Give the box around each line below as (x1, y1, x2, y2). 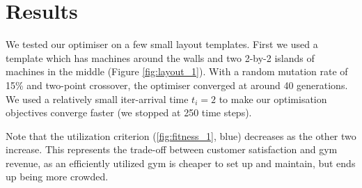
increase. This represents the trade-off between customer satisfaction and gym (6, 142, 338, 157)
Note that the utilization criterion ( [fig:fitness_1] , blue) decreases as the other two (6, 128, 356, 143)
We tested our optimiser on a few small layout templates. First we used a (6, 37, 318, 52)
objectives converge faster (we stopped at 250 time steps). (6, 105, 252, 120)
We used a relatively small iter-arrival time (6, 91, 189, 106)
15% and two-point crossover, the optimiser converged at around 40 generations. (6, 77, 348, 92)
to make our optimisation (219, 91, 327, 106)
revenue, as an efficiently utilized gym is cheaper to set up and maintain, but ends (6, 155, 356, 170)
